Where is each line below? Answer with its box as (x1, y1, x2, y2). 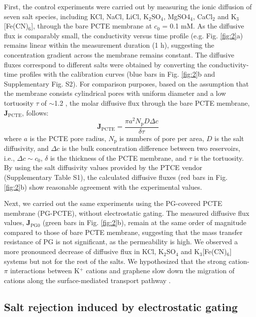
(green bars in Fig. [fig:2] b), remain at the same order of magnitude (42, 217, 247, 228)
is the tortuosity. (194, 152, 244, 163)
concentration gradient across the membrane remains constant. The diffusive (4, 49, 234, 59)
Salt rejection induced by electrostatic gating (4, 299, 238, 314)
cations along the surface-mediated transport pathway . (4, 275, 171, 285)
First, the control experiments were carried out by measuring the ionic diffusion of (4, 1, 252, 11)
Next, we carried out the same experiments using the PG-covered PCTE (4, 198, 223, 208)
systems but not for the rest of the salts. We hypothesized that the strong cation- (4, 256, 250, 266)
